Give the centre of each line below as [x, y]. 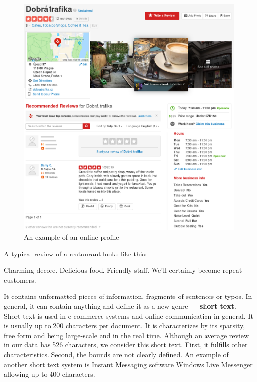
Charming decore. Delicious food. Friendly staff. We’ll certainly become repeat [123, 270]
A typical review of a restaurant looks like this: [76, 253]
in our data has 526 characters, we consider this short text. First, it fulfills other [126, 345]
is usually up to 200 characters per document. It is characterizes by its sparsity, [125, 325]
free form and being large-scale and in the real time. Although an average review [127, 335]
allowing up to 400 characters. [50, 374]
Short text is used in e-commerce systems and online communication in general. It [128, 316]
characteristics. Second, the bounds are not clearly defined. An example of [116, 355]
